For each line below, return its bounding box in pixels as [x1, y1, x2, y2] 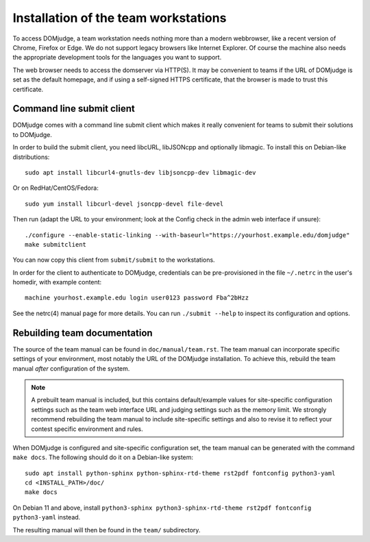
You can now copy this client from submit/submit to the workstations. [12, 256, 215, 264]
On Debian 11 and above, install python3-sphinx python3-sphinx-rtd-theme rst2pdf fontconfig [12, 504, 312, 512]
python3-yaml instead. [12, 513, 81, 521]
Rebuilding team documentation [12, 327, 153, 338]
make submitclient [25, 241, 87, 248]
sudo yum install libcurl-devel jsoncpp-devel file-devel [25, 199, 224, 208]
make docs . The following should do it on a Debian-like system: [12, 453, 194, 462]
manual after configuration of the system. [12, 364, 130, 373]
